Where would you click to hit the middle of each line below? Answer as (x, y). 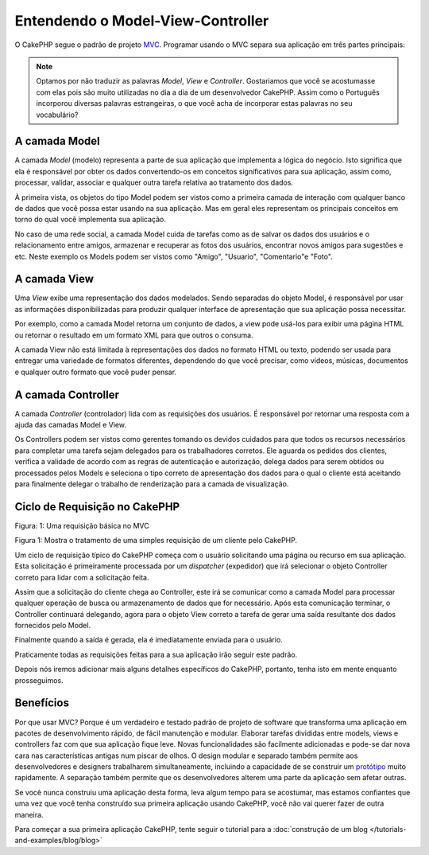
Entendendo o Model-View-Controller (142, 21)
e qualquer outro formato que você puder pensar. (96, 372)
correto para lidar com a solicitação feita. (82, 577)
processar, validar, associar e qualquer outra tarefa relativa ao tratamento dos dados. (154, 182)
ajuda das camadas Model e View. (71, 425)
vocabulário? (57, 115)
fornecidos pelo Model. (53, 626)
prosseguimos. (39, 680)
